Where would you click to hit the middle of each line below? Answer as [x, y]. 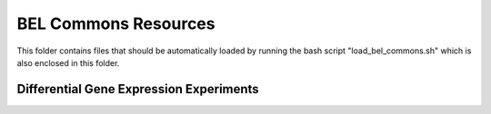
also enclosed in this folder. [68, 62]
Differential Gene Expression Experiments [138, 89]
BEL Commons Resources [116, 24]
